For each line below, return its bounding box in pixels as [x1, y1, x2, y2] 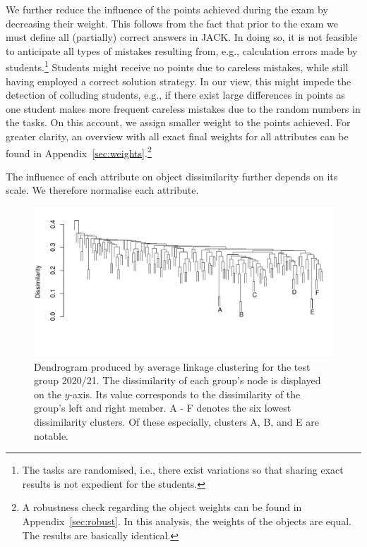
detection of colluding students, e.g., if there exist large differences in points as [6, 87, 345, 102]
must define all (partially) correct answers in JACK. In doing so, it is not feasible [6, 30, 358, 44]
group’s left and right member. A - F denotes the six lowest [34, 400, 291, 415]
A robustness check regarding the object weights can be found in [22, 500, 302, 515]
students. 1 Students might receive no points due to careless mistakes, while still [6, 58, 349, 75]
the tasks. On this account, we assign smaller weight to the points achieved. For [6, 115, 351, 130]
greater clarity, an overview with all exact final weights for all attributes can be [6, 129, 349, 143]
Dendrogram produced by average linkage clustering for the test [34, 359, 311, 374]
